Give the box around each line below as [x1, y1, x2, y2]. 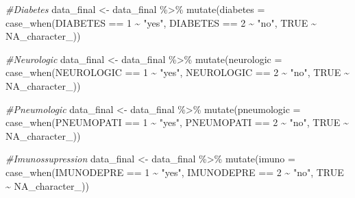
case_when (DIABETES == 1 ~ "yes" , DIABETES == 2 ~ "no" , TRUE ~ [5, 15, 317, 29]
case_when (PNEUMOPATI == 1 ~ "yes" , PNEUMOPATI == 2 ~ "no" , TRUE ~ [5, 115, 349, 129]
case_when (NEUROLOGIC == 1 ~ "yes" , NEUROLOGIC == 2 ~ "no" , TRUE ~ [5, 65, 350, 79]
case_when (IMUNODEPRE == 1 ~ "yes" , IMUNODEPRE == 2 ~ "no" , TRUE [5, 164, 344, 179]
